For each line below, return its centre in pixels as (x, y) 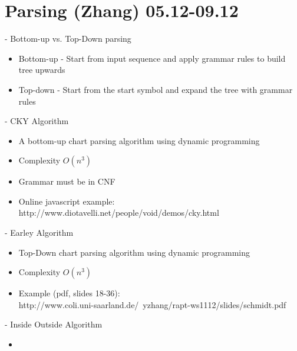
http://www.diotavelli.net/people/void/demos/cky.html (119, 213)
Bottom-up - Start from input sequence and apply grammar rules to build (152, 58)
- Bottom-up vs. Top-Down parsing (68, 39)
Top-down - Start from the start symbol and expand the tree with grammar (156, 89)
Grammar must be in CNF (67, 181)
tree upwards (42, 70)
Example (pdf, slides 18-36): (69, 293)
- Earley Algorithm (39, 233)
